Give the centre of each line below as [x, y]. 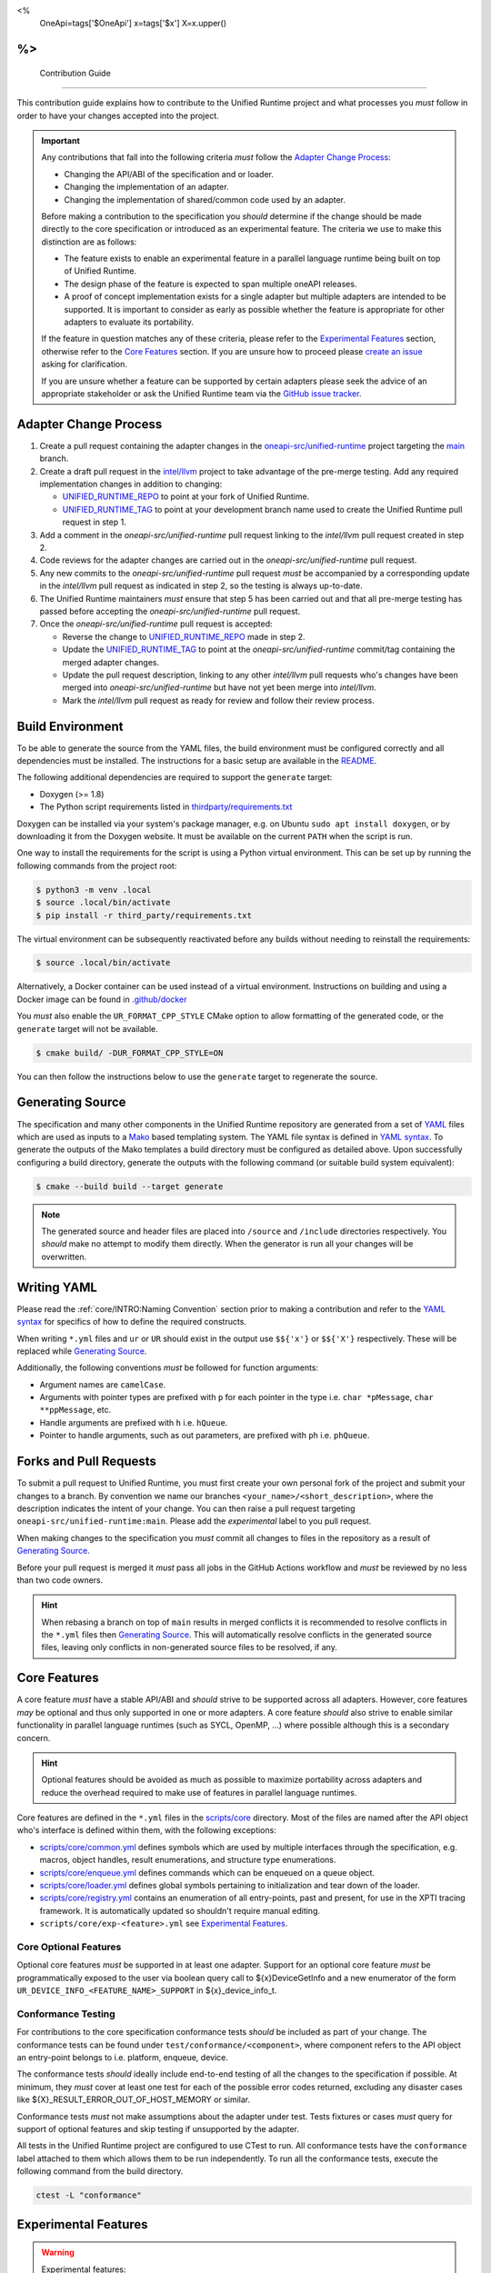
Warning [58, 2253]
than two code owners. [60, 1580]
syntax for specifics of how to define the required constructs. [132, 1322]
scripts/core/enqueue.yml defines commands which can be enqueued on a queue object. [207, 1872]
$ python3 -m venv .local [94, 890]
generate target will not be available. [87, 1028]
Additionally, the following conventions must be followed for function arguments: [168, 1367]
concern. [34, 1737]
